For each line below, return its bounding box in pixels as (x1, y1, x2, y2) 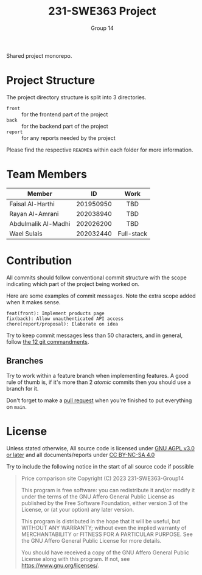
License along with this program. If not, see (21, 555, 130, 562)
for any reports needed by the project (21, 134, 116, 141)
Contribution (6, 254, 72, 267)
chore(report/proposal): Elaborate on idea (6, 321, 119, 327)
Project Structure (6, 74, 96, 88)
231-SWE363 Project (48, 4, 156, 18)
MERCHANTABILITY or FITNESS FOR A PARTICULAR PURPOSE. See (21, 531, 193, 538)
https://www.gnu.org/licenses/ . (21, 562, 99, 569)
